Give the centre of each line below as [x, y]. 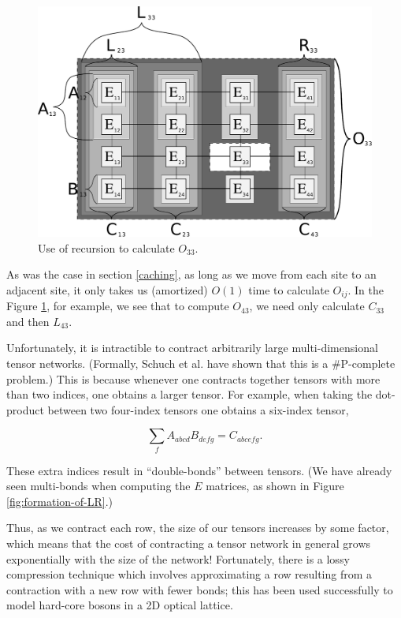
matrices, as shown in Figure [275, 486]
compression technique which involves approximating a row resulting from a [189, 574]
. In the [366, 289]
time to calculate [289, 289]
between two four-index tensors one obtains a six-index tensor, [198, 409]
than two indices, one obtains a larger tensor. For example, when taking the [189, 394]
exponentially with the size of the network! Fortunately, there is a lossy [178, 558]
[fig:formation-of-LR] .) [60, 501]
